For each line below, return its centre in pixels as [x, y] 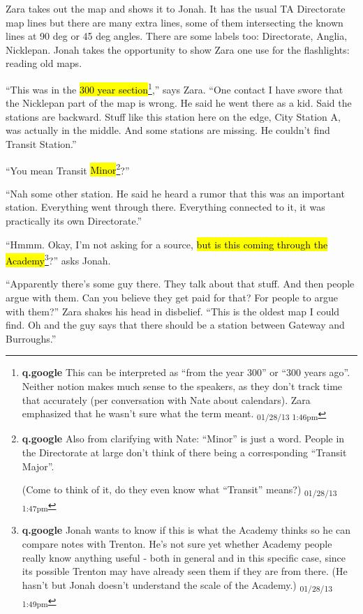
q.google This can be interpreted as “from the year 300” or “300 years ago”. [186, 372]
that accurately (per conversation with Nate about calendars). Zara [166, 399]
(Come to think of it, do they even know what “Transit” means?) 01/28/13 [179, 490]
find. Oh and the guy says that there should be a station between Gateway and [175, 325]
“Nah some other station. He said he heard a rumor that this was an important [175, 193]
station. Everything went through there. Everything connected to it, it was [165, 207]
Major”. [38, 466]
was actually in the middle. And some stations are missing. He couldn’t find [168, 130]
